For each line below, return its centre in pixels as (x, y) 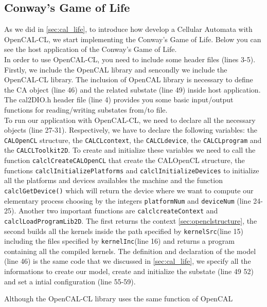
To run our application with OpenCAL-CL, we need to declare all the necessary (130, 120)
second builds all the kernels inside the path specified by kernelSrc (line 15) (124, 231)
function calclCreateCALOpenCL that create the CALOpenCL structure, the (124, 160)
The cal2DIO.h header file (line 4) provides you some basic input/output (119, 100)
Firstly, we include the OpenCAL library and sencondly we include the (116, 69)
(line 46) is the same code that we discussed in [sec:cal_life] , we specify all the (128, 261)
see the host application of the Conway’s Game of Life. (91, 49)
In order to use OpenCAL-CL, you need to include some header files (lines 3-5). (130, 59)
